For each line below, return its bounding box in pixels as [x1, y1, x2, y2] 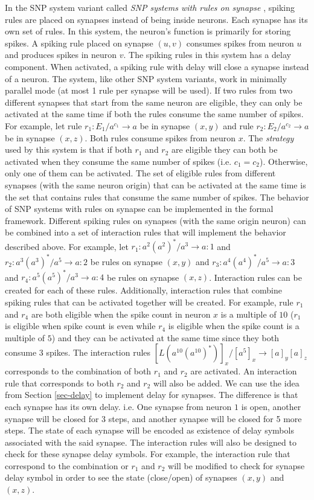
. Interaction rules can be [209, 271, 302, 283]
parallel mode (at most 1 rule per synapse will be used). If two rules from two [5, 84, 293, 97]
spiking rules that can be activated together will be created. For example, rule [5, 295, 293, 308]
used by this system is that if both [5, 143, 132, 156]
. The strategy [243, 131, 294, 144]
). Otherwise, [260, 155, 308, 167]
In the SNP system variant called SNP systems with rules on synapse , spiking [5, 1, 295, 13]
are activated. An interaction [190, 365, 297, 377]
